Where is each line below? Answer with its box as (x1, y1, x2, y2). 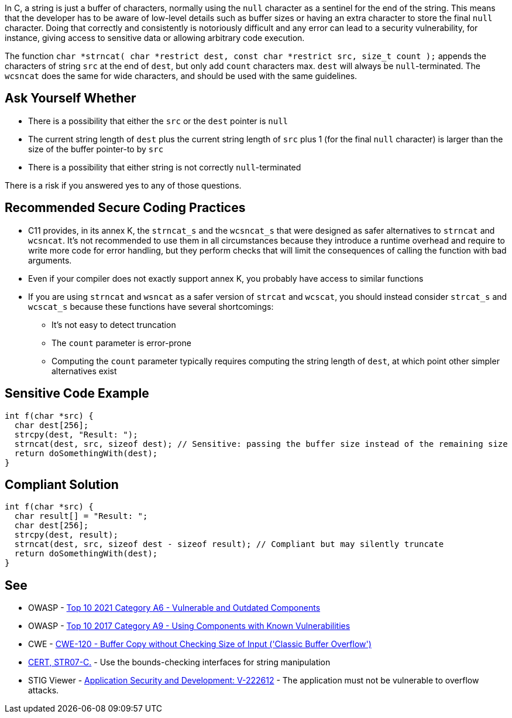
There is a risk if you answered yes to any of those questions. (5, 180, 242, 190)
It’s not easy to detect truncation (51, 319, 176, 330)
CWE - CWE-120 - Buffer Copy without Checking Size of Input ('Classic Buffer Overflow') (28, 639, 372, 649)
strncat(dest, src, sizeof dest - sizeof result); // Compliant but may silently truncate (14, 539, 444, 549)
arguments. (28, 255, 72, 265)
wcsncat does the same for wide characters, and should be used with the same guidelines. (5, 71, 358, 81)
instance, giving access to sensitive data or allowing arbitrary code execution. (5, 33, 305, 43)
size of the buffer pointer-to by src (28, 143, 164, 154)
